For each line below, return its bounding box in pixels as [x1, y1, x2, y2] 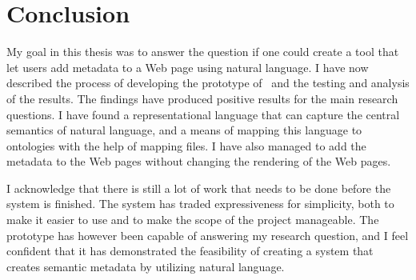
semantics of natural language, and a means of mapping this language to [6, 122, 362, 138]
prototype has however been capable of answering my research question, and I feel [6, 226, 409, 243]
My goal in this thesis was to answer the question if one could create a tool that [6, 43, 399, 60]
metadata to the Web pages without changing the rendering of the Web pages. [6, 153, 391, 170]
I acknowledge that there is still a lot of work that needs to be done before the [6, 179, 391, 196]
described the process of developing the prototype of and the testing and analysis [6, 74, 410, 91]
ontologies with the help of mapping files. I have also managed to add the [6, 137, 366, 154]
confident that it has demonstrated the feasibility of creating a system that [6, 242, 374, 259]
